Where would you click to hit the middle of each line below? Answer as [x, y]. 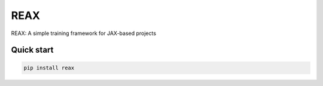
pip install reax [49, 68]
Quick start [32, 50]
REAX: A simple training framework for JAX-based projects [84, 33]
